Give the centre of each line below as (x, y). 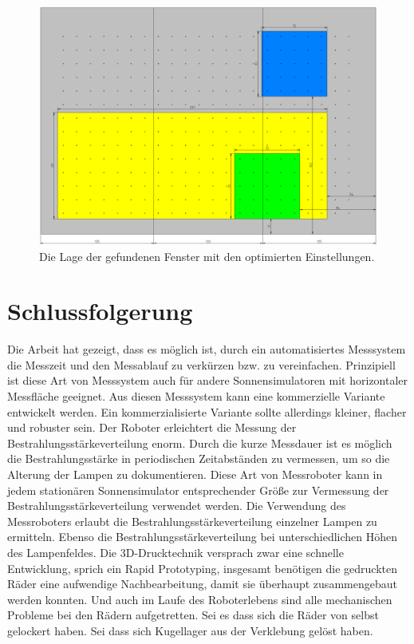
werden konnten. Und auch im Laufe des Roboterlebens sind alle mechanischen (200, 599)
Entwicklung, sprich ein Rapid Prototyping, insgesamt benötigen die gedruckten (203, 568)
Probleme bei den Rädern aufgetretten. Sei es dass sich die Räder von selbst (193, 615)
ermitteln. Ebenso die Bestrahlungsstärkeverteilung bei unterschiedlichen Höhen (203, 537)
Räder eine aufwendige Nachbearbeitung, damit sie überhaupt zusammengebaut (202, 584)
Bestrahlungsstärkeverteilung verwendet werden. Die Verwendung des (177, 506)
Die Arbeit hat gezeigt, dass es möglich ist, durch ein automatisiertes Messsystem (207, 349)
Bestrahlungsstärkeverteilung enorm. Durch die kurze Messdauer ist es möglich (200, 443)
